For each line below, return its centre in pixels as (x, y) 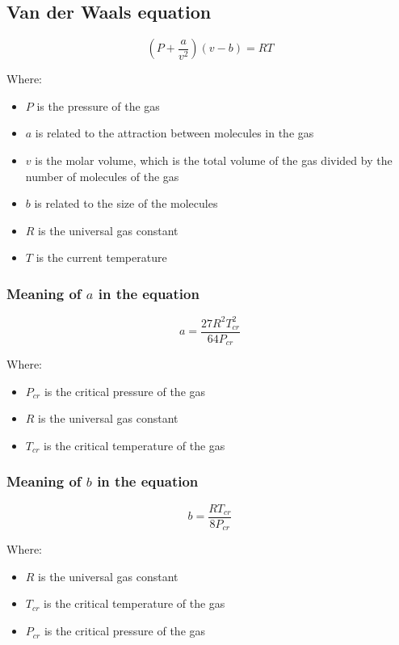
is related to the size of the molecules (126, 203)
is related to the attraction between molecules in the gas (174, 133)
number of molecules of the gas (102, 176)
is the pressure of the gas (98, 105)
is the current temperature (101, 257)
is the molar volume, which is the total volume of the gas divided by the (214, 160)
